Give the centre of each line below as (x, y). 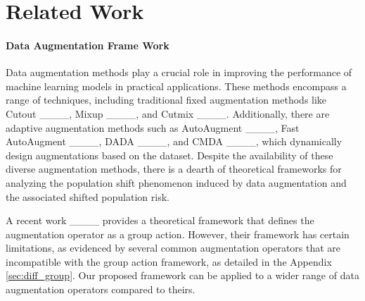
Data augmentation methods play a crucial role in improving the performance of (179, 72)
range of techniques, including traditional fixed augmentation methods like (166, 100)
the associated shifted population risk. (88, 196)
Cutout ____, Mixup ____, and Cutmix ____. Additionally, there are (168, 113)
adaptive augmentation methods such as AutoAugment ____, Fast (153, 127)
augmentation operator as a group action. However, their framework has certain (178, 234)
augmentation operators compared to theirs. (101, 289)
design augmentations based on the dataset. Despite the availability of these (169, 155)
